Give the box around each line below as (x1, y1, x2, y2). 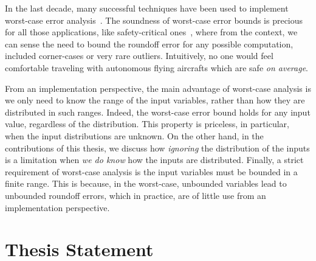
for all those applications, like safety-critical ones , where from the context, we (5, 26, 298, 38)
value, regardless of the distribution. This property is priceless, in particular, (5, 117, 289, 130)
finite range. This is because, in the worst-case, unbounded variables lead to (5, 177, 287, 190)
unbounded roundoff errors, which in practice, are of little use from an (5, 189, 266, 201)
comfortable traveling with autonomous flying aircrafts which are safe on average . (5, 61, 308, 74)
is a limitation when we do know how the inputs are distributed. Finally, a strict (5, 153, 304, 166)
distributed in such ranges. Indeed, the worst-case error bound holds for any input (5, 105, 311, 118)
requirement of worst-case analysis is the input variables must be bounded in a (5, 165, 298, 178)
